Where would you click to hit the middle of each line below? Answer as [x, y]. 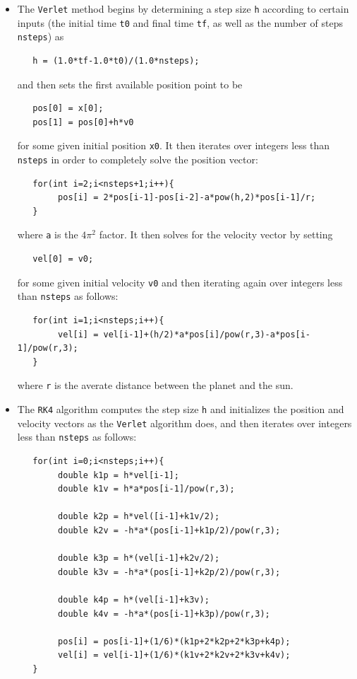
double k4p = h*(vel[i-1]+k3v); [134, 599]
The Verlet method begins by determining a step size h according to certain [183, 8]
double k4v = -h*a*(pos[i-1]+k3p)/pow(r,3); [164, 614]
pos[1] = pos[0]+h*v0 [83, 122]
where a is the [48, 234]
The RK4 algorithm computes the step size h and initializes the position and [181, 409]
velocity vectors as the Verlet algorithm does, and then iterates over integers [184, 423]
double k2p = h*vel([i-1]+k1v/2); [139, 517]
